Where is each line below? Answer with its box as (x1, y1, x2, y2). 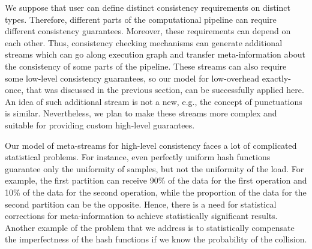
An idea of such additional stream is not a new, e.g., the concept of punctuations (5, 95, 302, 107)
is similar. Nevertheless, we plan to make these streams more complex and (5, 107, 277, 119)
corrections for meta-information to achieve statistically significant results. (5, 209, 278, 222)
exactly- (262, 71, 291, 84)
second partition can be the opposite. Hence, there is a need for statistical (5, 197, 277, 210)
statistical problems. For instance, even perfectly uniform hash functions (5, 151, 271, 163)
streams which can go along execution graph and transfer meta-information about (5, 48, 305, 61)
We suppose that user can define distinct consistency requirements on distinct (5, 1, 290, 13)
